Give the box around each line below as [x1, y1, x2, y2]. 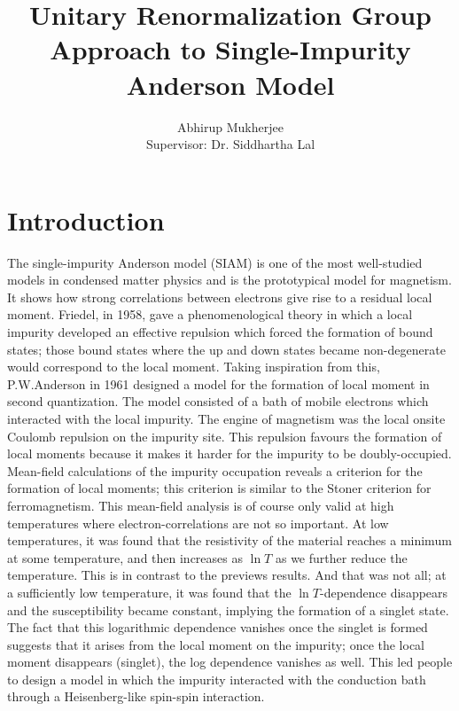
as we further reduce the [275, 548, 408, 566]
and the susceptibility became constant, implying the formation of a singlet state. [7, 600, 449, 619]
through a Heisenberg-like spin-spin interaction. [7, 687, 265, 706]
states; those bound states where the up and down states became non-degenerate [7, 340, 446, 358]
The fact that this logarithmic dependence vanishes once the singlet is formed [7, 618, 428, 637]
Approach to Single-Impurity [50, 31, 411, 67]
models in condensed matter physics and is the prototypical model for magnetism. [7, 270, 452, 289]
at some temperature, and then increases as [7, 548, 243, 566]
